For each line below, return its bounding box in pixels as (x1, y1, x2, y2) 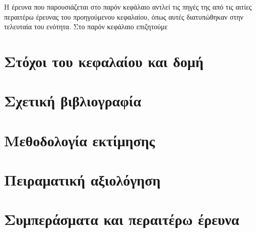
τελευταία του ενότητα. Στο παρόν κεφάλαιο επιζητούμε (4, 21, 168, 32)
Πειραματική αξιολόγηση (4, 169, 161, 190)
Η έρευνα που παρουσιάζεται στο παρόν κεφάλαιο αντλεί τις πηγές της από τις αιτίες (4, 2, 252, 12)
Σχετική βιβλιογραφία (4, 90, 142, 111)
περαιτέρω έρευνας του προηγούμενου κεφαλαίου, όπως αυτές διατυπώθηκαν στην (4, 11, 243, 22)
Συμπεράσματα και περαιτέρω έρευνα (4, 209, 239, 229)
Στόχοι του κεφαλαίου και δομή (4, 50, 204, 71)
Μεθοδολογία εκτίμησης (4, 130, 155, 150)
